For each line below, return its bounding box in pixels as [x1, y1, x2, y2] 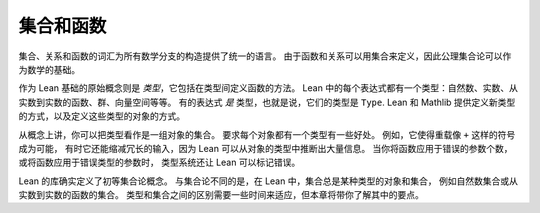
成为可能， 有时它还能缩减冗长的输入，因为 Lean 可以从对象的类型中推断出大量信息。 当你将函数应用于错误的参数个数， [18, 142, 514, 154]
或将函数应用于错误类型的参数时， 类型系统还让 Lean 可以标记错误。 [18, 156, 301, 169]
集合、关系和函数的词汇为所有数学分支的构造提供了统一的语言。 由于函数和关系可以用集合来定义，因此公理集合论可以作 [18, 50, 512, 62]
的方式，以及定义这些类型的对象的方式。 [18, 110, 185, 122]
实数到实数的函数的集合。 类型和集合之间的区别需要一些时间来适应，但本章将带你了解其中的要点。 [18, 189, 424, 201]
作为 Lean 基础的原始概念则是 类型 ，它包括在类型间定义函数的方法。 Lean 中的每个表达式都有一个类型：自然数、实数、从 [18, 82, 519, 94]
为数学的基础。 [18, 63, 80, 75]
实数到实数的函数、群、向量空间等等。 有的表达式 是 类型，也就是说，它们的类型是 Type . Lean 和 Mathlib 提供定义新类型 [18, 96, 516, 108]
